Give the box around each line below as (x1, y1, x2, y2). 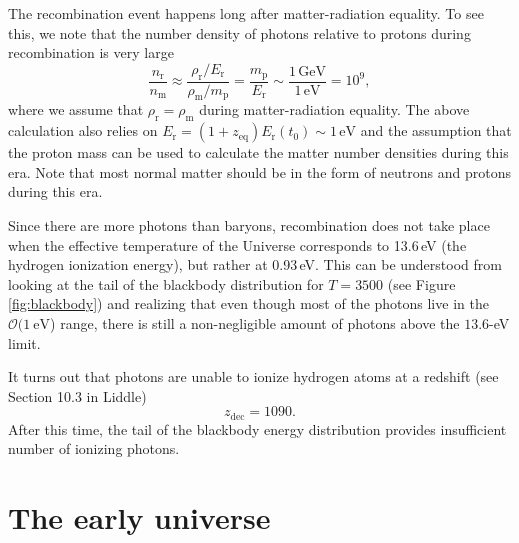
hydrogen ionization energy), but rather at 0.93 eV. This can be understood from (8, 254, 502, 275)
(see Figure (387, 273, 456, 294)
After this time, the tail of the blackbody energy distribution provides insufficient (8, 418, 507, 439)
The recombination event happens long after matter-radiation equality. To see (8, 3, 484, 23)
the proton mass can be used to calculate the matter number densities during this (8, 142, 509, 163)
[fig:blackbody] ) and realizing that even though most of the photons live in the (8, 293, 489, 314)
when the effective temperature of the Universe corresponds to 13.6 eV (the (8, 234, 467, 255)
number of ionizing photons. (8, 438, 180, 459)
